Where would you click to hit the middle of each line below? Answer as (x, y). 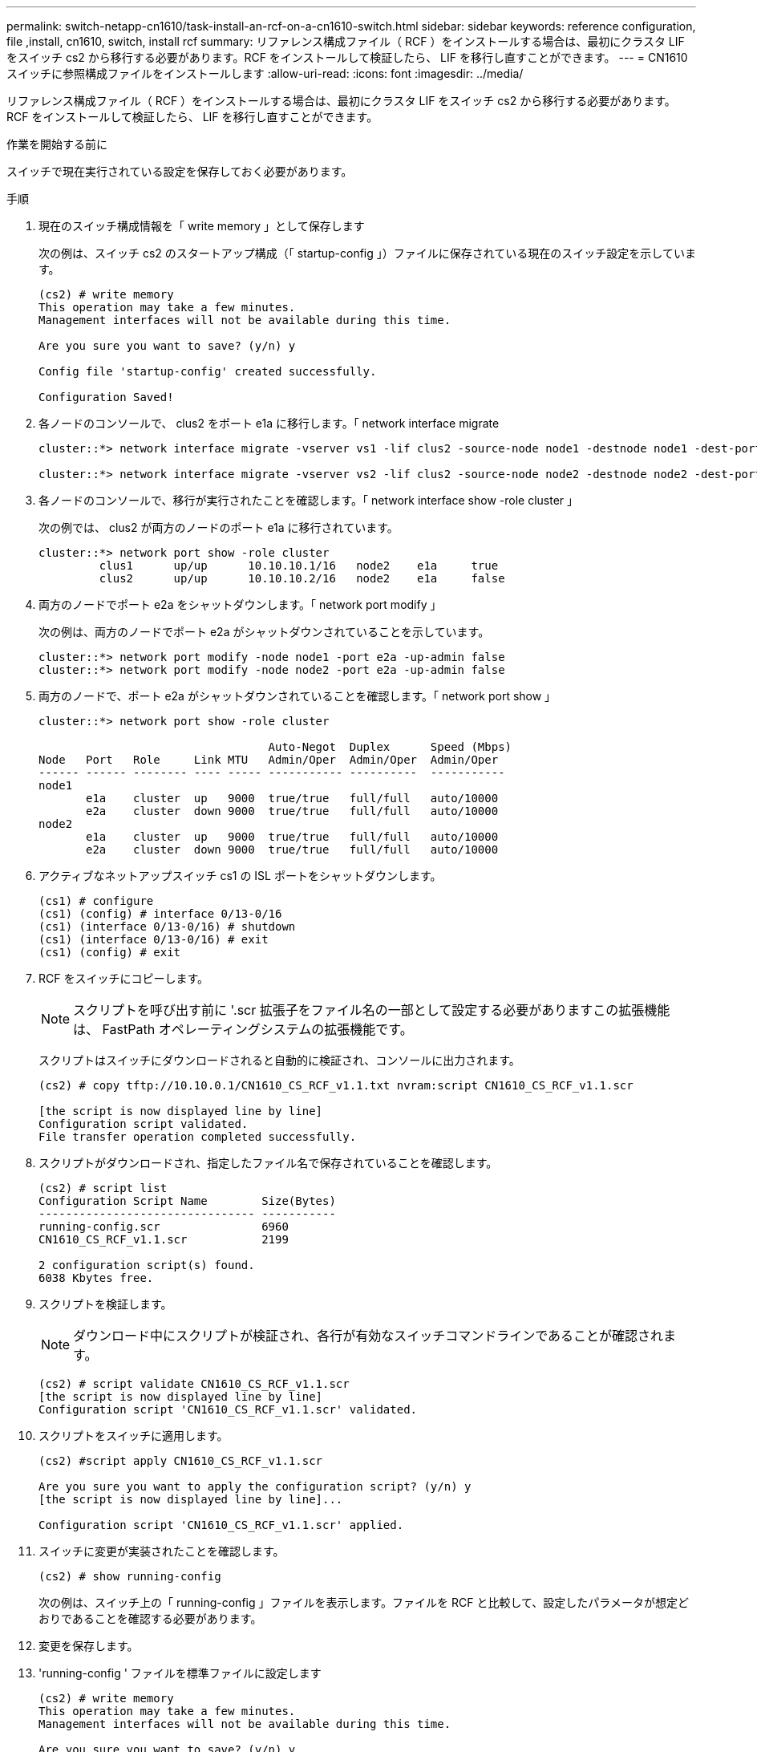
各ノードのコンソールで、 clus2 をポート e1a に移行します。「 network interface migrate (269, 423)
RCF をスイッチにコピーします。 (124, 978)
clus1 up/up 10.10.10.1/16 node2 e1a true (299, 566)
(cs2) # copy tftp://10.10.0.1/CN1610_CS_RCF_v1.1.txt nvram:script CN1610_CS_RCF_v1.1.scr (336, 1085)
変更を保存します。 (89, 1646)
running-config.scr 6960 (164, 1227)
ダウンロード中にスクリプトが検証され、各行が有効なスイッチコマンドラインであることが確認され (368, 1336)
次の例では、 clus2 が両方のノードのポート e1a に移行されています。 (219, 527)
